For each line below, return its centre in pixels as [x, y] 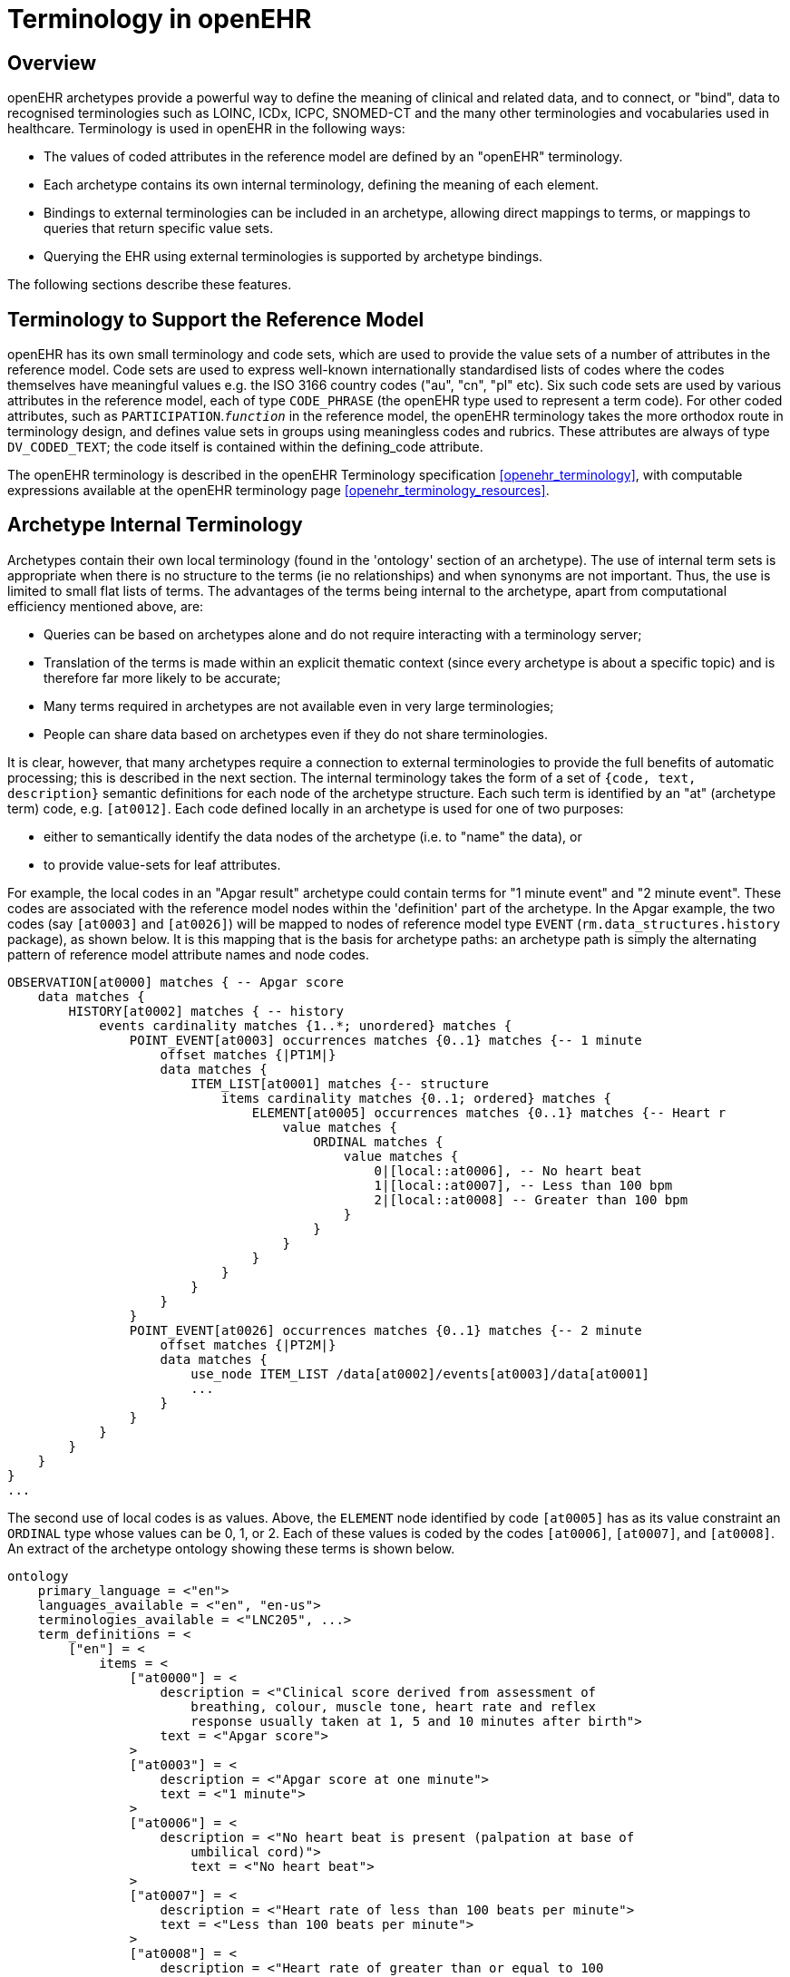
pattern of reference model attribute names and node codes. [189, 954]
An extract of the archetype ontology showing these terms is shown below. [231, 1548]
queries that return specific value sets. [159, 229]
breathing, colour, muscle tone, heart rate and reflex [394, 1706]
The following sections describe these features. [150, 285]
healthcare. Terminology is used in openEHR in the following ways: [206, 129]
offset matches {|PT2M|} [248, 1344]
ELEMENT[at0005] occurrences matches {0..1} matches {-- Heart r [489, 1112]
